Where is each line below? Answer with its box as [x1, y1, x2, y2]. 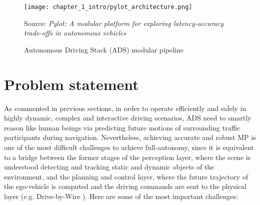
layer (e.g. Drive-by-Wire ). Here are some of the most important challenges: [4, 190, 238, 201]
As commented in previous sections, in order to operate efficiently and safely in [4, 102, 246, 113]
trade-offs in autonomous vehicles [24, 27, 126, 38]
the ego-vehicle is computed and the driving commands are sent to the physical [4, 181, 246, 191]
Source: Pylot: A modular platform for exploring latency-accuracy [24, 17, 224, 28]
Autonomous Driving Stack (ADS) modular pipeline [24, 44, 183, 54]
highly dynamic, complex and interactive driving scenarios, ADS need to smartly [4, 112, 251, 123]
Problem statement [4, 73, 139, 94]
